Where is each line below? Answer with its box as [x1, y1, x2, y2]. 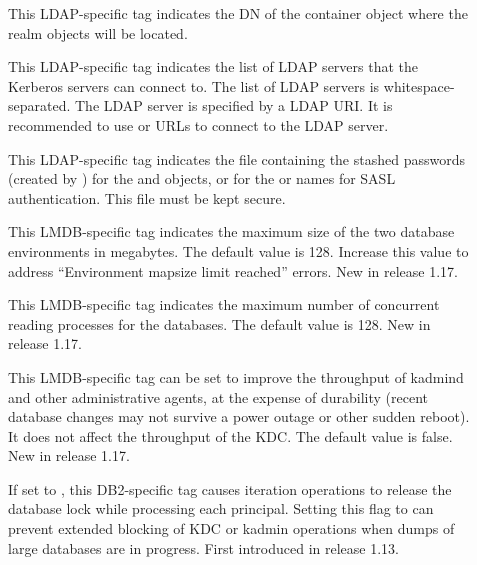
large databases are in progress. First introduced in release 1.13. [8, 537, 399, 558]
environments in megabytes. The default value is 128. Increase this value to [8, 240, 469, 261]
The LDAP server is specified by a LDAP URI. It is [75, 95, 393, 116]
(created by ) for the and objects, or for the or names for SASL [8, 168, 396, 189]
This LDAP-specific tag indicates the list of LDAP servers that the [8, 56, 419, 77]
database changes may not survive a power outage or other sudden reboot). [8, 406, 470, 427]
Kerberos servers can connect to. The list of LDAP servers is [8, 75, 380, 96]
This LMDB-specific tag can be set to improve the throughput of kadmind [8, 366, 464, 387]
